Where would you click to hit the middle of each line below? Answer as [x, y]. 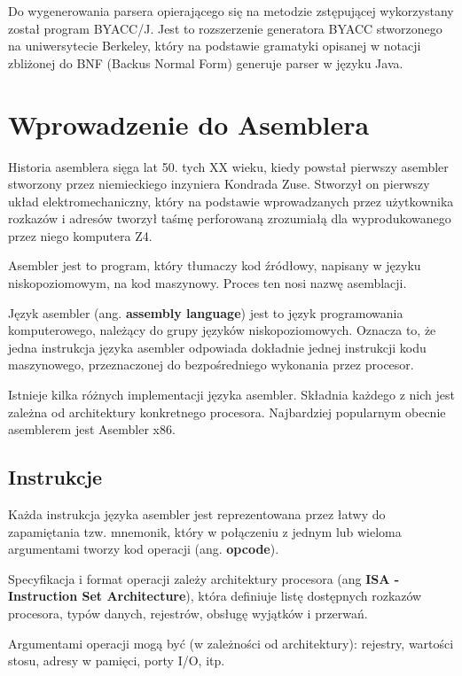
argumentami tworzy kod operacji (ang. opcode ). [144, 549]
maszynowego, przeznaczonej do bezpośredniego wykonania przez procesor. [211, 365]
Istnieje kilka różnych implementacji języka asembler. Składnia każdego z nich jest [231, 395]
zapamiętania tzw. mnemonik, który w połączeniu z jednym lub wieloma [205, 531]
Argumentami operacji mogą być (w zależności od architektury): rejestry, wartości [231, 643]
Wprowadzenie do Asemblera [189, 124]
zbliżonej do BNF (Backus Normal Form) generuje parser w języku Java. [206, 62]
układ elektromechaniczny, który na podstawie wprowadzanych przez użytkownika [231, 201]
